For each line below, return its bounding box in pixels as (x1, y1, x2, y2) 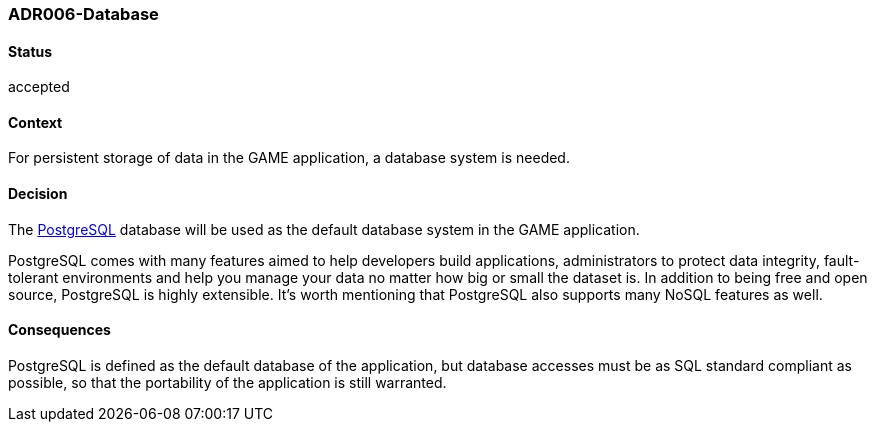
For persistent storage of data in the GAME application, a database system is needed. (8, 149, 570, 167)
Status (8, 42, 53, 60)
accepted (8, 78, 70, 96)
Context (8, 113, 63, 131)
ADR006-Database (8, 4, 159, 24)
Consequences (8, 321, 111, 339)
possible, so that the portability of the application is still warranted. (8, 373, 447, 391)
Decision (8, 185, 68, 203)
